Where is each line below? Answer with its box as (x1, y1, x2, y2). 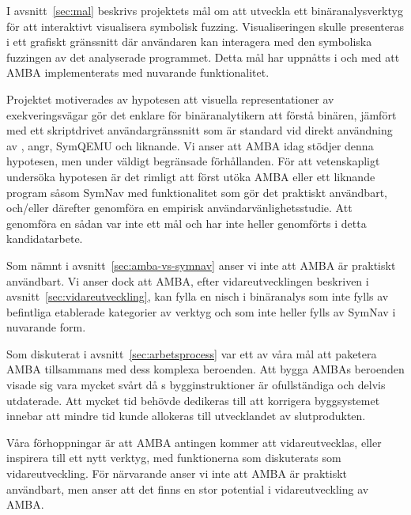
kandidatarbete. (6, 230, 83, 247)
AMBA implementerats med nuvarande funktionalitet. (6, 64, 270, 81)
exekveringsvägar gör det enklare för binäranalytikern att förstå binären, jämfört (6, 106, 397, 123)
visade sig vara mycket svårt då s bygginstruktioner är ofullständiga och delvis (6, 377, 386, 393)
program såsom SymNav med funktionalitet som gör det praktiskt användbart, (6, 184, 387, 200)
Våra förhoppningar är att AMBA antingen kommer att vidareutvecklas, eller (6, 434, 382, 450)
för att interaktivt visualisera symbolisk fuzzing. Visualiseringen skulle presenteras (6, 17, 405, 34)
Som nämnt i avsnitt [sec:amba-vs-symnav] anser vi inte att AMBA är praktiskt (6, 256, 396, 273)
